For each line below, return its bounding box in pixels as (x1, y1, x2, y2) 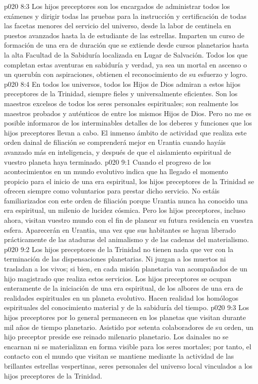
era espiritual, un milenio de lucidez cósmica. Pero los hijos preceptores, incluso (4, 205, 246, 215)
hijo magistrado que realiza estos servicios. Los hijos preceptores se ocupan (4, 273, 231, 283)
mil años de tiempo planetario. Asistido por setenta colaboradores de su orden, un (4, 321, 254, 332)
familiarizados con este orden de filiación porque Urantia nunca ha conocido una (4, 195, 248, 205)
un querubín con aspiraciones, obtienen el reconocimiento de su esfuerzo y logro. (4, 69, 248, 79)
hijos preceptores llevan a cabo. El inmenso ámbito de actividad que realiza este (4, 127, 247, 137)
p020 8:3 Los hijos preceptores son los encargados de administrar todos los (4, 1, 230, 11)
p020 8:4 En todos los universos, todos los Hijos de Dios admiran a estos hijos (4, 78, 241, 89)
